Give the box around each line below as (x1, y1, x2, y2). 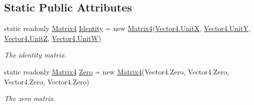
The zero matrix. (4, 93, 56, 103)
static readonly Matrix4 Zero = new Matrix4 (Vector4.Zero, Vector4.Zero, (4, 66, 229, 76)
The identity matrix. (4, 49, 67, 60)
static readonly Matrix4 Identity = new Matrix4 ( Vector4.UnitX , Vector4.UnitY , (4, 23, 250, 33)
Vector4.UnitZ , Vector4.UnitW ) (4, 32, 101, 43)
